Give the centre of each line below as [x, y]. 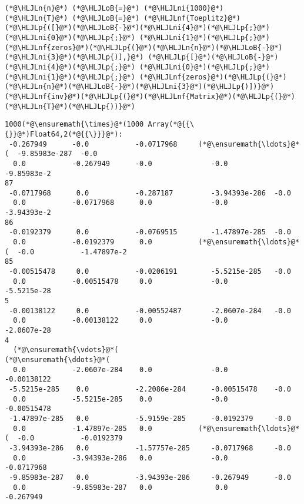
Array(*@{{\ [171, 125]
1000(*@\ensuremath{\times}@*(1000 [74, 125]
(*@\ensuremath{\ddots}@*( [57, 359]
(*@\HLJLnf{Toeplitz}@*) [192, 18]
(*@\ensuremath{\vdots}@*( [66, 350]
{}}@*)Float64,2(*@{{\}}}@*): [64, 134]
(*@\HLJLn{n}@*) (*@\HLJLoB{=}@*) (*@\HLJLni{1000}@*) [114, 8]
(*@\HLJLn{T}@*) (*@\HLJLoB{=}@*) [72, 18]
